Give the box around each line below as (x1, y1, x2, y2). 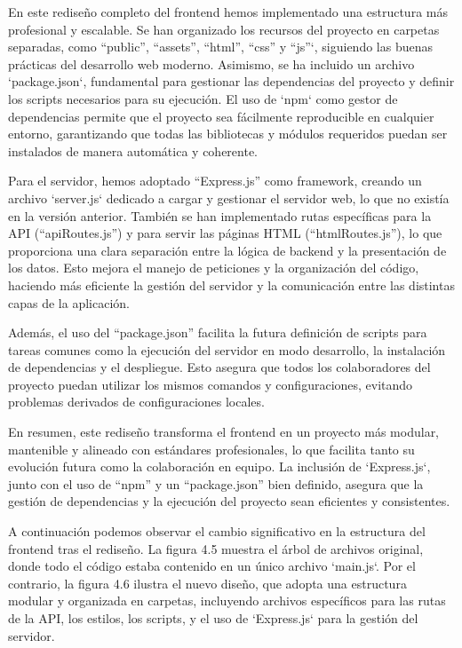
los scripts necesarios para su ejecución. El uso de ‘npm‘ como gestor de (8, 89, 398, 107)
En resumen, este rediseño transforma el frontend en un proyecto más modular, (8, 423, 440, 441)
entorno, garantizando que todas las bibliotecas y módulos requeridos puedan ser (8, 124, 448, 143)
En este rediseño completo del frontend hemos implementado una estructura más (8, 3, 448, 20)
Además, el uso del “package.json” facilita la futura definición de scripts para (8, 323, 427, 342)
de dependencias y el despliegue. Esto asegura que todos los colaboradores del (8, 358, 431, 376)
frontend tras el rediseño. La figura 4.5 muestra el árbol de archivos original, (8, 539, 424, 557)
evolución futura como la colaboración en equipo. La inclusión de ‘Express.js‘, (8, 457, 431, 476)
